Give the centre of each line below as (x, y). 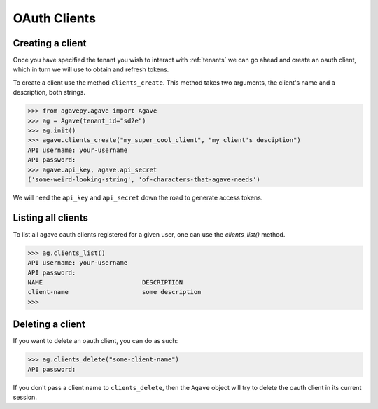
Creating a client (50, 43)
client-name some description (114, 292)
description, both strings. (49, 92)
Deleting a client (49, 325)
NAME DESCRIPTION (105, 283)
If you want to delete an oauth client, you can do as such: (96, 341)
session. (25, 397)
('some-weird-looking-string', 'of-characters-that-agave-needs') (144, 179)
